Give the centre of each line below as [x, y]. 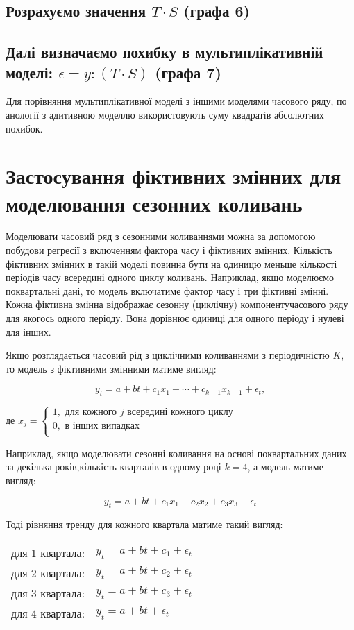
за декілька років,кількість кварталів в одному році [113, 467]
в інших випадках [102, 426]
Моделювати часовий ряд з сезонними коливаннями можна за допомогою [161, 236]
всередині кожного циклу [180, 412]
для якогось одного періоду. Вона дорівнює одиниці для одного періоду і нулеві [175, 318]
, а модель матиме [285, 467]
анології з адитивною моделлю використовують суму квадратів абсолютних [165, 114]
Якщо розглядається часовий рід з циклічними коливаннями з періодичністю [168, 355]
